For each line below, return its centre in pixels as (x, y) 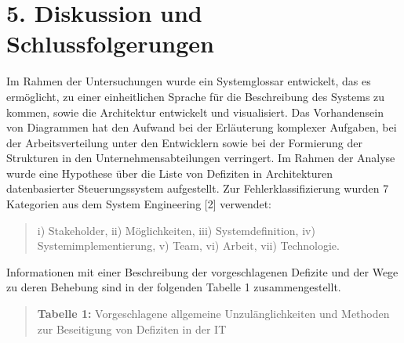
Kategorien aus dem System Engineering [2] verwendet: (139, 204)
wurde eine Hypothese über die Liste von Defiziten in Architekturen (170, 173)
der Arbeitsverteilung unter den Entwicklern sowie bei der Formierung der (184, 142)
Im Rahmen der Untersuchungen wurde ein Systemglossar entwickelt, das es (189, 81)
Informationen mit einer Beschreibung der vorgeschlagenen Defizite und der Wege (202, 271)
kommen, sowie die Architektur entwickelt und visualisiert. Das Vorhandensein (195, 112)
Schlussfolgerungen (110, 43)
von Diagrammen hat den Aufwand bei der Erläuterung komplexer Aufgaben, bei (202, 127)
